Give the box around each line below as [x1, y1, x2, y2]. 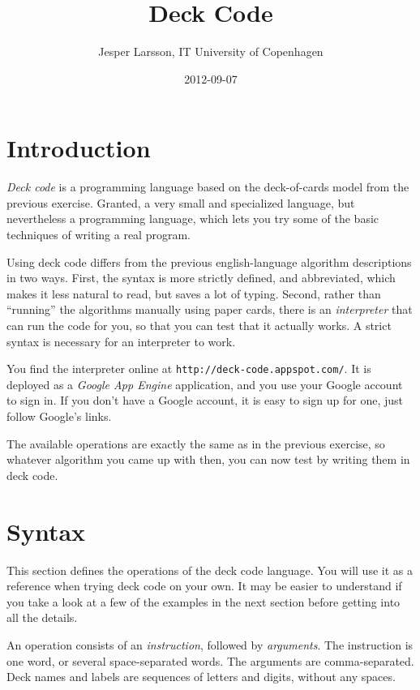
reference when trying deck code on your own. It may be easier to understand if [6, 577, 402, 594]
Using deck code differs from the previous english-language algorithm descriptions [6, 253, 412, 270]
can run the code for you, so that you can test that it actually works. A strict [6, 317, 392, 333]
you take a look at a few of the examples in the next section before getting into [6, 593, 401, 610]
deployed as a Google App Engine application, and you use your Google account [6, 375, 403, 392]
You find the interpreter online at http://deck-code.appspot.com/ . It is [6, 360, 371, 377]
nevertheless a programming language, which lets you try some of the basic [6, 210, 379, 227]
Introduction [6, 131, 151, 165]
